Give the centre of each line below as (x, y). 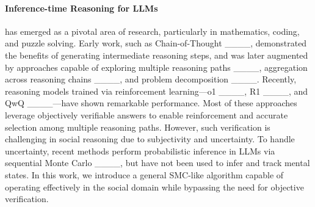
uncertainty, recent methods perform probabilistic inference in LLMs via (140, 151)
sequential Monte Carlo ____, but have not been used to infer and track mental (157, 163)
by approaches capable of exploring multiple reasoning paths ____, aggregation (156, 67)
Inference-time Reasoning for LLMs (81, 8)
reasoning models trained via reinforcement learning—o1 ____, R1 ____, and (157, 91)
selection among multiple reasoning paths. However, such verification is (138, 127)
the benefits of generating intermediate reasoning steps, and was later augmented (157, 55)
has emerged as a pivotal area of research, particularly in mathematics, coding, (152, 31)
